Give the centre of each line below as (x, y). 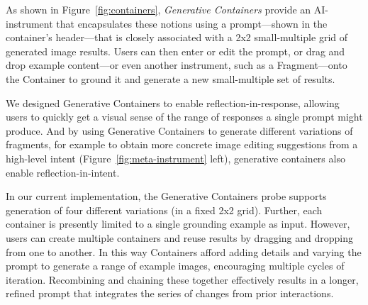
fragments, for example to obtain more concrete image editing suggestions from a (182, 144)
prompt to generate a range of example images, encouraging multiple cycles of (175, 266)
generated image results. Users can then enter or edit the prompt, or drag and (175, 51)
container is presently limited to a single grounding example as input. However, (178, 224)
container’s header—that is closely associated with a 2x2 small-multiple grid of (177, 37)
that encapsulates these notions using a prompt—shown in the (192, 23)
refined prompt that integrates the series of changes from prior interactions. (170, 293)
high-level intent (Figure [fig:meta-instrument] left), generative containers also (175, 158)
